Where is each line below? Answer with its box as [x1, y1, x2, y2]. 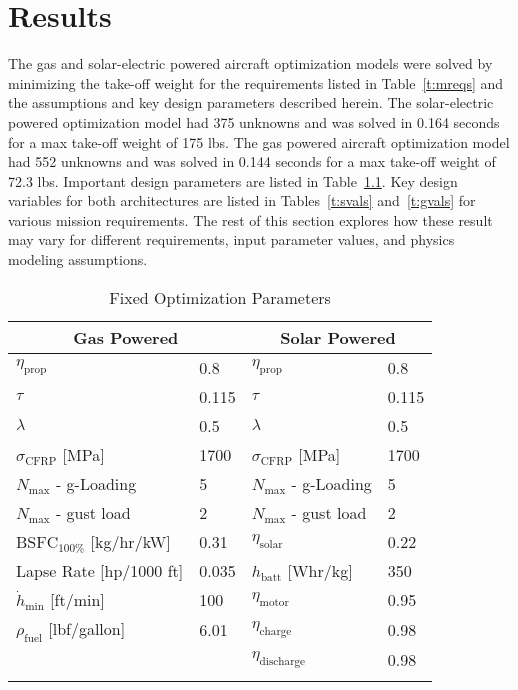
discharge [259, 655, 306, 667]
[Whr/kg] [287, 558, 353, 582]
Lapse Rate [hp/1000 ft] [16, 558, 184, 582]
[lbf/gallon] [48, 616, 126, 640]
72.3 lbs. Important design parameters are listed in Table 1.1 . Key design [8, 170, 458, 191]
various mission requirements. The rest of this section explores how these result [8, 209, 493, 230]
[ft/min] [50, 587, 105, 611]
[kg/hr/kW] [90, 529, 171, 553]
